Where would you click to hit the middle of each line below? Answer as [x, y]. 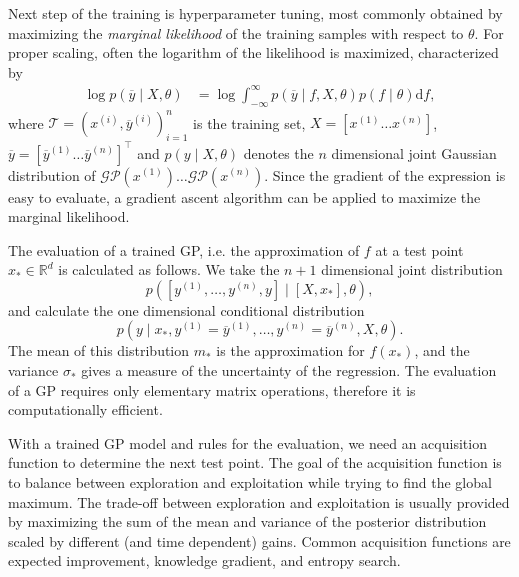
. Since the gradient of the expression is [385, 174]
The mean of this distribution [99, 350]
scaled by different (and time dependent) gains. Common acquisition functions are [259, 540]
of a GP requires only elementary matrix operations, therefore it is [212, 389]
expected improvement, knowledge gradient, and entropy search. [204, 560]
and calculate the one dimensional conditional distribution [186, 309]
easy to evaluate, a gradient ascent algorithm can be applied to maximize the [244, 196]
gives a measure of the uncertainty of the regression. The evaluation [289, 370]
